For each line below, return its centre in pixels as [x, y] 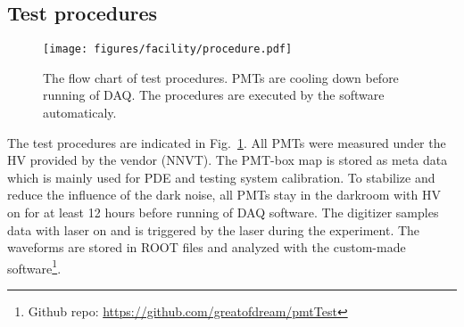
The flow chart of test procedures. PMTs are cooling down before [221, 77]
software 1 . [34, 266]
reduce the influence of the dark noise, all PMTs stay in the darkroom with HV [224, 195]
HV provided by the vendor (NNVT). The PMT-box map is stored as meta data [228, 160]
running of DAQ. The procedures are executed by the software [214, 95]
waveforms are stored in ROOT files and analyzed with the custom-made [207, 247]
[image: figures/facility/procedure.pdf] [168, 49]
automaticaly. [80, 113]
